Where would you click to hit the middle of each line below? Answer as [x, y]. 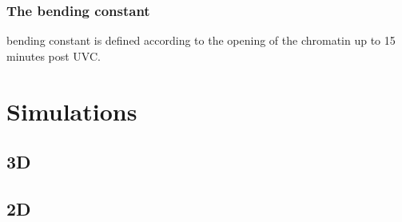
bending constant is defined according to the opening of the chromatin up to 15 [201, 40]
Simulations [72, 111]
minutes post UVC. [54, 55]
